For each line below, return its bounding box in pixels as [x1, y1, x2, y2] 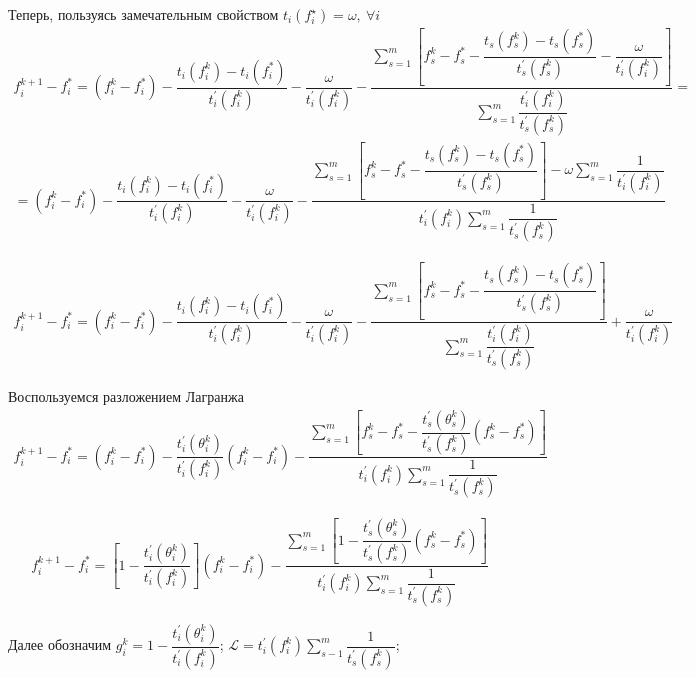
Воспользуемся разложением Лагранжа [8, 385, 244, 406]
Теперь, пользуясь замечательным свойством [8, 4, 279, 24]
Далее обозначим [8, 634, 112, 655]
